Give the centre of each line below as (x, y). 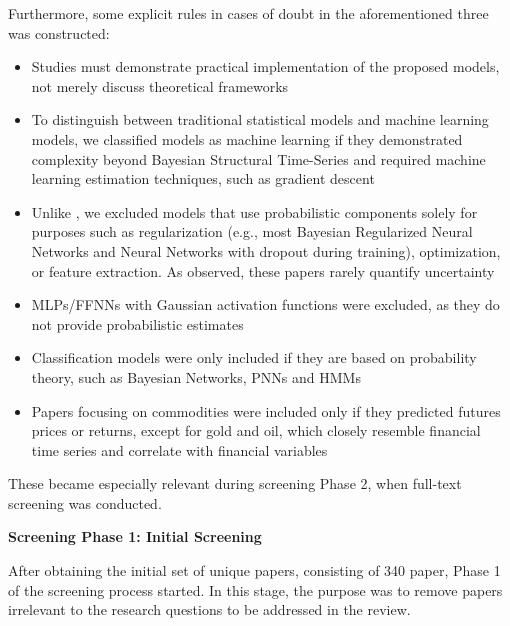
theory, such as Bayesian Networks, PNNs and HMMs (196, 376)
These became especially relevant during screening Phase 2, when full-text (235, 483)
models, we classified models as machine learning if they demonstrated (247, 138)
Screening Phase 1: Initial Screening (135, 536)
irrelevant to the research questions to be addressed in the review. (209, 609)
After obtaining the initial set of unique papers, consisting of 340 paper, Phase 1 (254, 570)
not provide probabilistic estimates (137, 323)
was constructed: (59, 32)
